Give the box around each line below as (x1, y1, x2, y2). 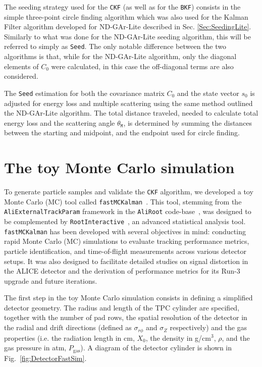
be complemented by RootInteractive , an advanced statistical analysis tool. (4, 216, 246, 226)
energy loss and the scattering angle (4, 117, 115, 128)
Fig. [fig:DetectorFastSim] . (4, 352, 87, 363)
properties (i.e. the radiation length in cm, (4, 332, 135, 343)
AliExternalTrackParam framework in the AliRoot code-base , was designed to (4, 206, 251, 217)
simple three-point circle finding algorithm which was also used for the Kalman (4, 11, 248, 22)
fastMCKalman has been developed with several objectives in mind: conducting (4, 226, 246, 236)
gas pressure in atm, (4, 342, 67, 353)
